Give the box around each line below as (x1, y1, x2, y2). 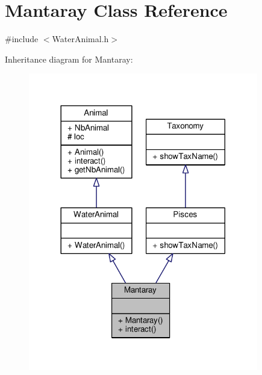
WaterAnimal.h (52, 33, 109, 45)
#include (5, 33, 39, 45)
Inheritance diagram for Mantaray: (5, 52, 133, 65)
